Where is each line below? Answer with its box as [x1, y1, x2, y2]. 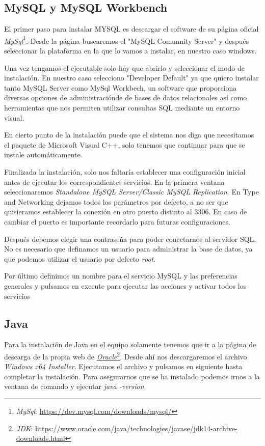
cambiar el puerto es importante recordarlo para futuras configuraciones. [4, 216, 230, 227]
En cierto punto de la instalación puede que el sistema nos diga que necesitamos [4, 129, 254, 140]
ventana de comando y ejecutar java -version [4, 381, 144, 392]
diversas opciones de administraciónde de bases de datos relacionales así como [4, 92, 247, 103]
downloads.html [16, 433, 65, 443]
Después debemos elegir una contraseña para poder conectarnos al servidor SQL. [4, 233, 256, 244]
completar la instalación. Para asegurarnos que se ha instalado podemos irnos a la [4, 371, 260, 381]
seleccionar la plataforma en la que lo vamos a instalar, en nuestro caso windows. [4, 45, 257, 56]
